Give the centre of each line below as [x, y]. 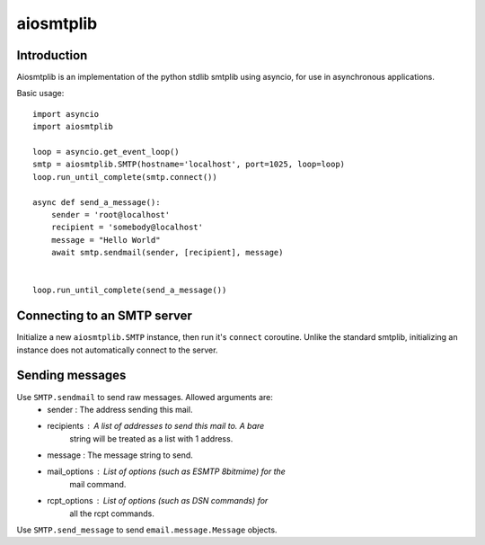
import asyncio [66, 114]
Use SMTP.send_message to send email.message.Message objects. [147, 530]
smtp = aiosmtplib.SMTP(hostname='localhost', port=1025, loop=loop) [189, 165]
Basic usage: [40, 94]
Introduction [52, 55]
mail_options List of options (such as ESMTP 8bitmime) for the [167, 471]
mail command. [98, 484]
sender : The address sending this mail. [120, 409]
